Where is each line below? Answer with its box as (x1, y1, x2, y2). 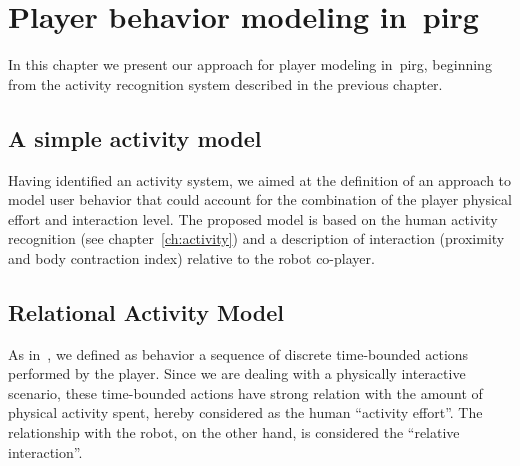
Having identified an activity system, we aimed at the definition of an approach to (8, 169, 512, 190)
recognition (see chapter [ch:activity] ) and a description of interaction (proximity (8, 228, 505, 249)
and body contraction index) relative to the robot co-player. (8, 247, 375, 268)
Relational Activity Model (8, 296, 284, 327)
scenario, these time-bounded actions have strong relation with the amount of (8, 382, 483, 403)
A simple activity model (8, 122, 262, 153)
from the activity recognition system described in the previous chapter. (8, 73, 443, 94)
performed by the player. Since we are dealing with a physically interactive (8, 363, 466, 384)
